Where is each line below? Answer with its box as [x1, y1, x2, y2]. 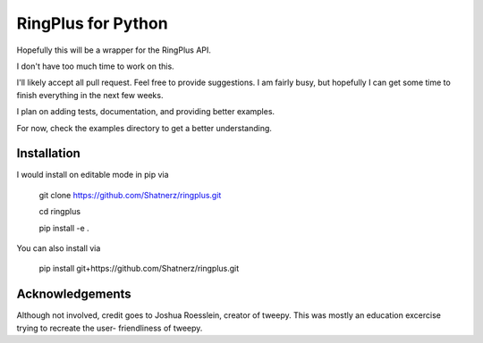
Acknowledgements [16, 287, 131, 302]
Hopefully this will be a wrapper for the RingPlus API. [16, 45, 212, 55]
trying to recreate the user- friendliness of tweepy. [16, 322, 203, 333]
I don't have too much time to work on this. [16, 61, 174, 71]
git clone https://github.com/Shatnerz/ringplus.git [38, 189, 222, 200]
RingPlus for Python [16, 13, 169, 33]
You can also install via [16, 242, 101, 254]
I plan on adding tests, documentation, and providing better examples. [16, 106, 275, 117]
